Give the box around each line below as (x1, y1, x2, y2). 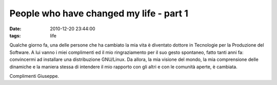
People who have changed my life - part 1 (9, 8, 188, 19)
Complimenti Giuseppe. (9, 73, 59, 79)
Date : (9, 26, 22, 32)
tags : (9, 32, 21, 38)
